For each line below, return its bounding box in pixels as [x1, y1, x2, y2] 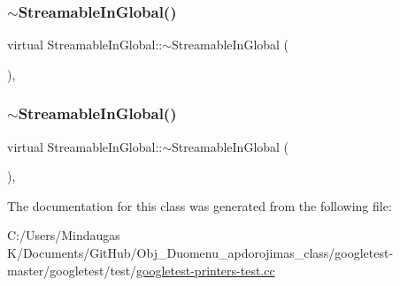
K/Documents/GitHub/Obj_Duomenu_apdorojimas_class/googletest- [7, 244, 394, 261]
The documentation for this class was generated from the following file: [7, 196, 392, 214]
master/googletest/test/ [7, 260, 137, 279]
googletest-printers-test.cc [136, 260, 275, 279]
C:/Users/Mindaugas [7, 226, 120, 245]
